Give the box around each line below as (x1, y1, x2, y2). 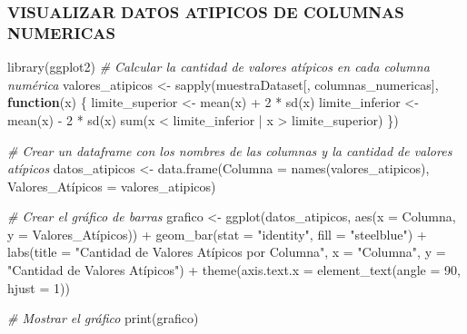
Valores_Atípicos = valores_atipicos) (7, 176, 216, 195)
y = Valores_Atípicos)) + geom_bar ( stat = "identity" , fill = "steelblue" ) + (7, 224, 427, 243)
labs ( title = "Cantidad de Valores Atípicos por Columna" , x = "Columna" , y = (7, 242, 446, 261)
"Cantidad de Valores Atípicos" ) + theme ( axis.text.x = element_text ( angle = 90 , (7, 260, 461, 280)
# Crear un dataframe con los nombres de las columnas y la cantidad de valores (7, 141, 452, 160)
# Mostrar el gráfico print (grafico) (7, 309, 199, 328)
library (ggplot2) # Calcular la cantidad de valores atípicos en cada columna (7, 57, 430, 76)
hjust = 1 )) (7, 278, 70, 297)
